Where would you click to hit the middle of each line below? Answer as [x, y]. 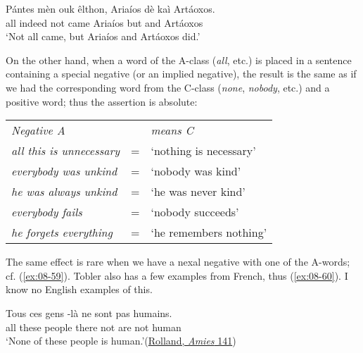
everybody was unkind [64, 171]
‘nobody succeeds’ [195, 212]
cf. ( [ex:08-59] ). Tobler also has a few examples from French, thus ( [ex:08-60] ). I [177, 275]
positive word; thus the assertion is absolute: [102, 101]
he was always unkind [64, 192]
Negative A [38, 130]
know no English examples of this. [79, 289]
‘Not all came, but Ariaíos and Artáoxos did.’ [103, 36]
